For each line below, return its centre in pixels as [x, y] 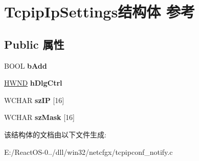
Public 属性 [34, 44]
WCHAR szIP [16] [34, 100]
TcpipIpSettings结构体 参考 [99, 12]
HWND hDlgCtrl [33, 83]
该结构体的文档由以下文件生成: [55, 134]
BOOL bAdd [26, 65]
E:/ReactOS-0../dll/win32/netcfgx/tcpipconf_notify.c [89, 152]
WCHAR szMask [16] [40, 117]
